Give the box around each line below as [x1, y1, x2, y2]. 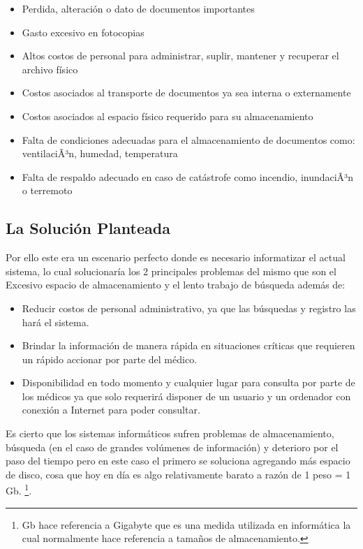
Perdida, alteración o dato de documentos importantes [22, 1, 255, 15]
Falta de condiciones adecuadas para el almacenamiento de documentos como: [22, 132, 355, 147]
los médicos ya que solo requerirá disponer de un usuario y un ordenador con [22, 388, 351, 403]
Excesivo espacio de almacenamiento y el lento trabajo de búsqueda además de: [6, 277, 346, 292]
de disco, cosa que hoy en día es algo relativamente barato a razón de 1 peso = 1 [6, 467, 351, 481]
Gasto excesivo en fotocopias [22, 24, 145, 39]
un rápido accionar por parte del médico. [22, 351, 198, 366]
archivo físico [22, 61, 78, 76]
